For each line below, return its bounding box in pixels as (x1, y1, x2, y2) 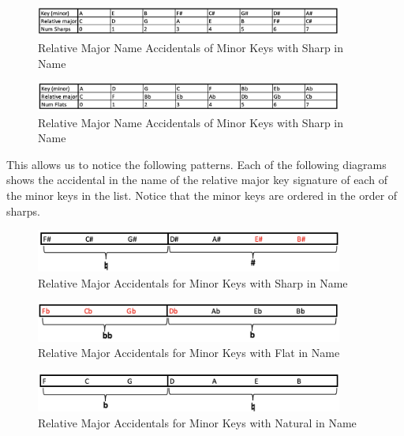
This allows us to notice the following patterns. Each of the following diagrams (6, 156, 387, 172)
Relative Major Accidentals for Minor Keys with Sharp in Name (38, 274, 348, 291)
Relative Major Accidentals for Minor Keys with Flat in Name (38, 344, 340, 361)
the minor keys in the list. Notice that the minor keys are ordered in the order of (6, 187, 398, 204)
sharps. (6, 202, 40, 219)
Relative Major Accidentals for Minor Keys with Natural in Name (38, 414, 357, 430)
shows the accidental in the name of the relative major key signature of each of (6, 171, 387, 188)
